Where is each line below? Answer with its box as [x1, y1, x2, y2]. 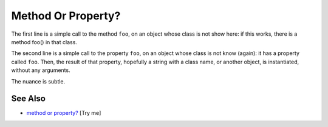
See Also [11, 94, 46, 104]
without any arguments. [11, 67, 70, 74]
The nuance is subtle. [11, 77, 66, 85]
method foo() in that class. [11, 38, 77, 45]
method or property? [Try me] [26, 109, 101, 117]
